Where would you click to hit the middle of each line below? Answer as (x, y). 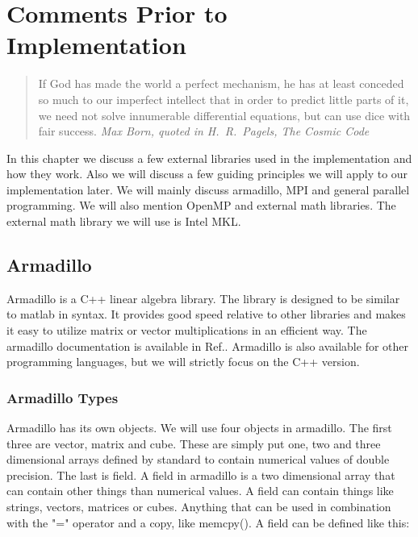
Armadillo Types (63, 397)
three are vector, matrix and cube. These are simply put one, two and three (194, 443)
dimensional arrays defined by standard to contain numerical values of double (198, 459)
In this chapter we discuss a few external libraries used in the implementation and (209, 158)
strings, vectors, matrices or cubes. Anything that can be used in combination (199, 507)
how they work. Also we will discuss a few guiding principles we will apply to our (207, 174)
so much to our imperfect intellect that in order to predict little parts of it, (224, 99)
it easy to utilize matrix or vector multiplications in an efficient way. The (187, 330)
